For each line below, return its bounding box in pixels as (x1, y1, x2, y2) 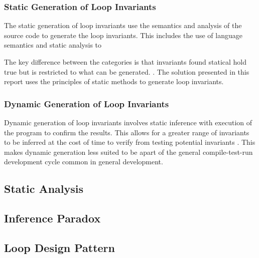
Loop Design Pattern (4, 239, 115, 255)
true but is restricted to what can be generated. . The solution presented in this (4, 66, 249, 77)
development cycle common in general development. (4, 156, 163, 167)
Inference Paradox (4, 210, 101, 226)
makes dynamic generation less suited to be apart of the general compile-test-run (4, 146, 253, 157)
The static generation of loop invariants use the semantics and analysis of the (4, 20, 242, 31)
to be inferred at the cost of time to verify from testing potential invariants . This (4, 137, 255, 147)
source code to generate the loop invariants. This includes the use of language (4, 30, 242, 40)
